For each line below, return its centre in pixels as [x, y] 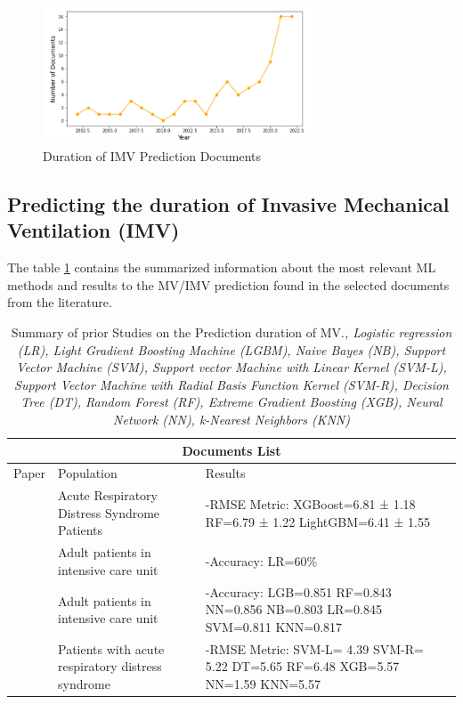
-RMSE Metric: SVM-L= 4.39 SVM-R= [314, 648]
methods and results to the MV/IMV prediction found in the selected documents [228, 284]
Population [88, 473]
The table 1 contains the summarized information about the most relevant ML [222, 267]
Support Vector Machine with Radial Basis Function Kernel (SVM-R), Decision [231, 384]
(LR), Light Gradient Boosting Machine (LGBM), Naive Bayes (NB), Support [231, 349]
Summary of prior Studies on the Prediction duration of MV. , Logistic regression [231, 332]
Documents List [231, 450]
